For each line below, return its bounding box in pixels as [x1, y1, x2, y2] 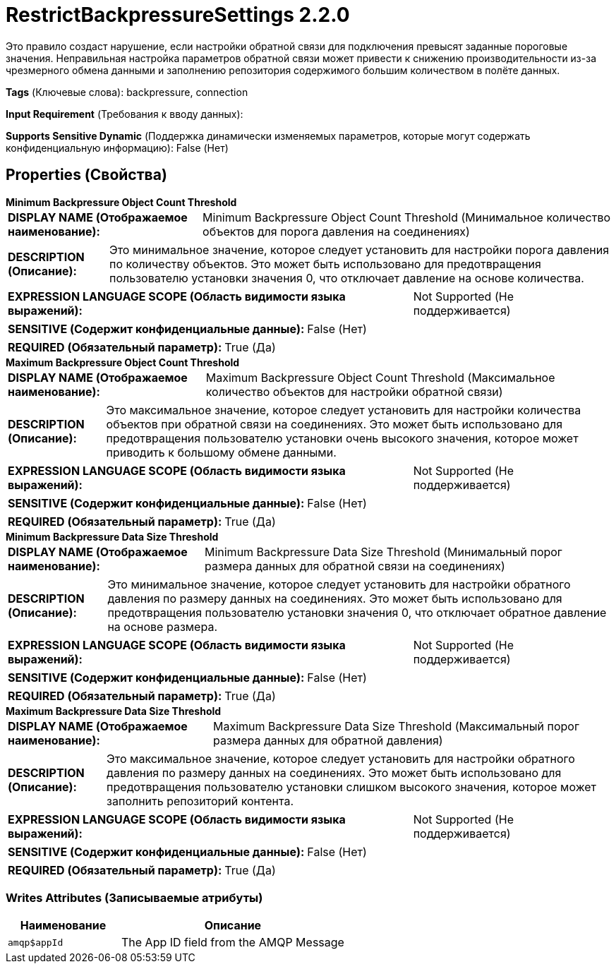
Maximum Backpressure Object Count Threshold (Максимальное [205, 370, 555, 385]
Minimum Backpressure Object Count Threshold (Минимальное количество [203, 210, 611, 224]
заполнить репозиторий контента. [107, 793, 294, 808]
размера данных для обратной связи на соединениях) [204, 558, 505, 573]
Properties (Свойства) [6, 166, 167, 184]
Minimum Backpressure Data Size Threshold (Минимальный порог [204, 544, 562, 559]
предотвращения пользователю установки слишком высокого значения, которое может [107, 779, 597, 794]
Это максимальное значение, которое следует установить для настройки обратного [107, 751, 575, 766]
